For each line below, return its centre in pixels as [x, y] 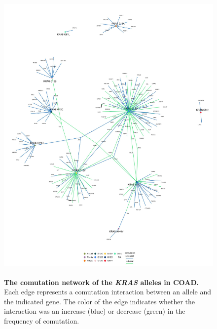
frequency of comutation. [42, 320]
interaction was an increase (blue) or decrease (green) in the [95, 311]
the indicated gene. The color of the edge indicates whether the [100, 301]
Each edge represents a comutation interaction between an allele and [108, 292]
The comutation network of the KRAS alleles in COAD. [102, 282]
